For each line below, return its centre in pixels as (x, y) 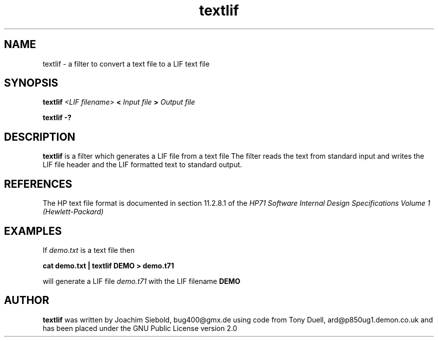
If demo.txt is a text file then (89, 250)
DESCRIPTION (40, 137)
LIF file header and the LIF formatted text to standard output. (142, 165)
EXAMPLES (33, 231)
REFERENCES (38, 184)
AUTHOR (27, 300)
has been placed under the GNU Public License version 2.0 (140, 328)
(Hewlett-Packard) (73, 212)
